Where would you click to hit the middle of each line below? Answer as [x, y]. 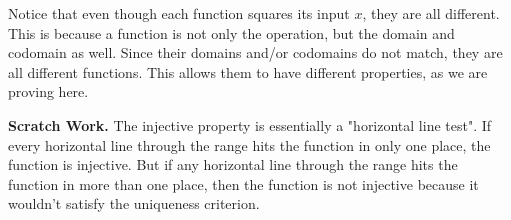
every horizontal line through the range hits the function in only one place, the [249, 144]
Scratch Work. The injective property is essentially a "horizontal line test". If [250, 124]
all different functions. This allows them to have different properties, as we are [248, 71]
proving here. [48, 91]
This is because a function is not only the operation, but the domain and [231, 32]
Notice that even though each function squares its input [179, 13]
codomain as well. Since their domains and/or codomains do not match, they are [255, 52]
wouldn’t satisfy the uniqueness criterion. [134, 203]
